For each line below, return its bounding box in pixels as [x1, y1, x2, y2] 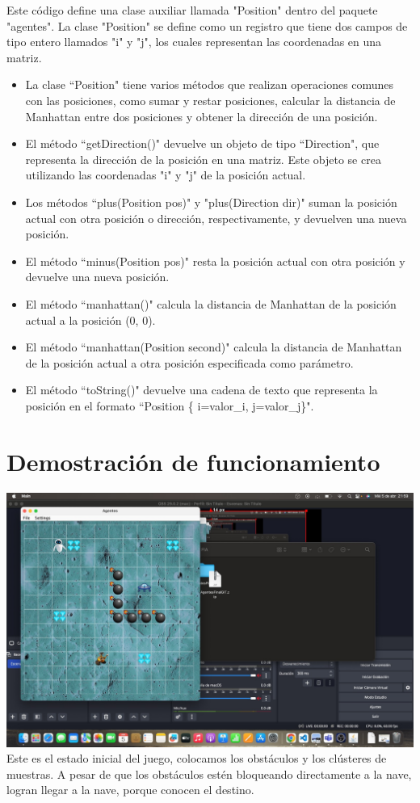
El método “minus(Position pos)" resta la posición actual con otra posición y [25, 252, 405, 269]
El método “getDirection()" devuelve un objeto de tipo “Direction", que [25, 135, 380, 152]
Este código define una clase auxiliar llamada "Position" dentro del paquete [6, 2, 378, 18]
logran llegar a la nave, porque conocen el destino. [6, 781, 254, 798]
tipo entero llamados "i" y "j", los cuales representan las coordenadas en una [6, 33, 382, 50]
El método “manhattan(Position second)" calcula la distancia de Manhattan [25, 338, 402, 355]
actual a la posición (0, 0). [25, 311, 156, 328]
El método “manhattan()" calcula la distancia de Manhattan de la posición [25, 295, 397, 312]
